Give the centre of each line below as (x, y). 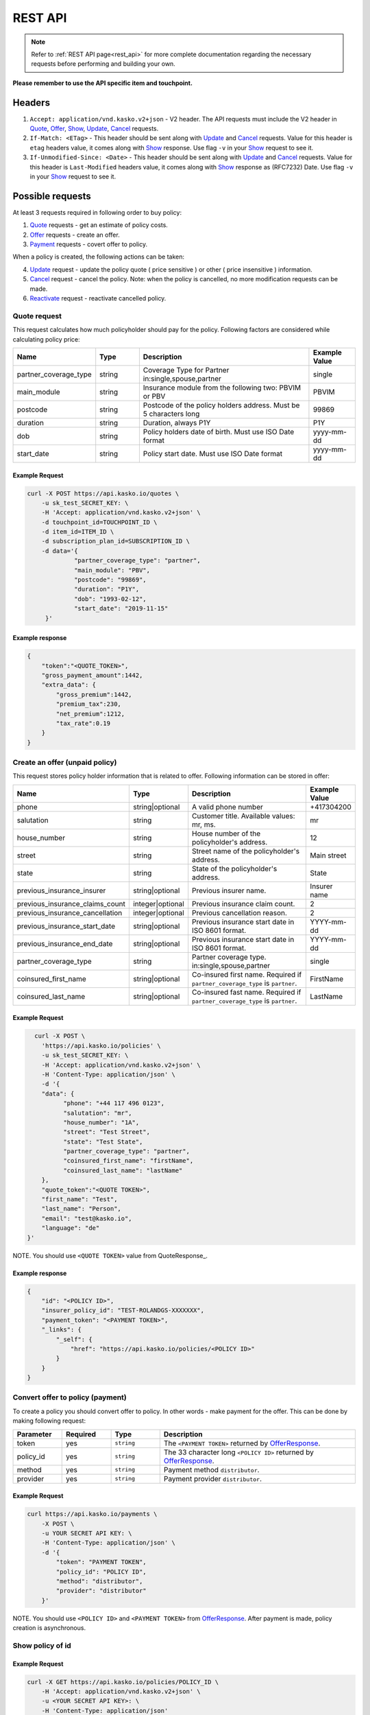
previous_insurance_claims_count (71, 903)
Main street (328, 855)
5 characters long (171, 414)
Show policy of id (42, 1645)
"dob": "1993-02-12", (110, 599)
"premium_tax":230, (88, 704)
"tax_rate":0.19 (83, 723)
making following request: (49, 1421)
